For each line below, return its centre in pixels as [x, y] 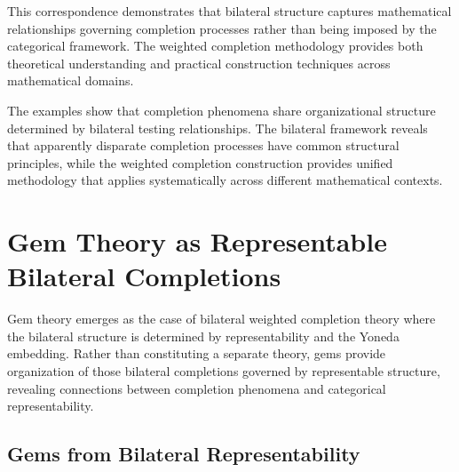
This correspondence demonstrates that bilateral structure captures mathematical [229, 11]
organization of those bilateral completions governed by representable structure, [224, 371]
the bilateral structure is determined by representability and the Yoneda [203, 336]
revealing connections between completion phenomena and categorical [197, 388]
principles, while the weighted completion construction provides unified [200, 162]
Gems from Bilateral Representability [184, 454]
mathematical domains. [71, 80]
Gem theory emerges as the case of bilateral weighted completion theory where [222, 319]
